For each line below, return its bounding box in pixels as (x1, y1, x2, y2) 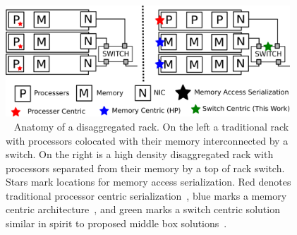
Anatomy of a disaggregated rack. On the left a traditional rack (13, 119, 289, 133)
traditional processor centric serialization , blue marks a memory (6, 188, 287, 203)
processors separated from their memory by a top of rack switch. (6, 160, 285, 175)
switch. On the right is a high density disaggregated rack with (6, 147, 274, 162)
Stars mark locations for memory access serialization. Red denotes (6, 174, 291, 189)
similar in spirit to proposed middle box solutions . (6, 216, 227, 231)
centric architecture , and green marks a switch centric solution (6, 202, 280, 217)
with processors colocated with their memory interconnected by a (6, 133, 289, 147)
